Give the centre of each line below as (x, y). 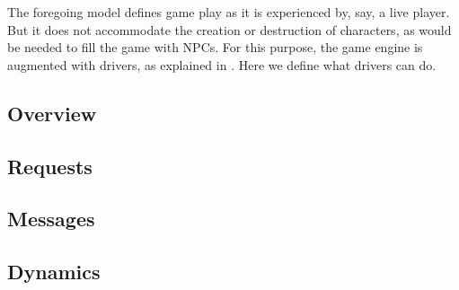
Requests (50, 166)
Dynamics (54, 272)
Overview (52, 113)
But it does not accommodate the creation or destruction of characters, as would (229, 29)
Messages (51, 219)
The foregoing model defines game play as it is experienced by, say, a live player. (229, 12)
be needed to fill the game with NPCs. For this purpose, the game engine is (215, 47)
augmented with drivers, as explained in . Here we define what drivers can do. (222, 64)
